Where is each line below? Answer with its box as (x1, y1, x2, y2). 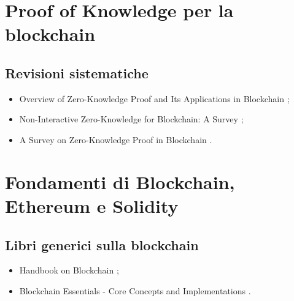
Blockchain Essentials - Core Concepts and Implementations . (19, 284, 251, 297)
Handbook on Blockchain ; (19, 264, 119, 277)
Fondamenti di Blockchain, (5, 169, 235, 194)
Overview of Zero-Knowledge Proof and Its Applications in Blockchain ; (19, 92, 290, 105)
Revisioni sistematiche (5, 63, 149, 82)
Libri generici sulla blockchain (5, 235, 199, 254)
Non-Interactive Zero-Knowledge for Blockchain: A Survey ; (19, 113, 244, 125)
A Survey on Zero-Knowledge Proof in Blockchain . (19, 133, 212, 146)
